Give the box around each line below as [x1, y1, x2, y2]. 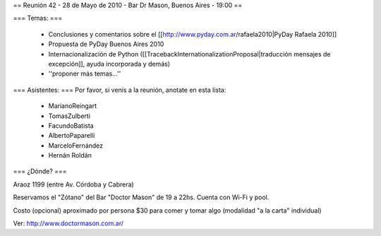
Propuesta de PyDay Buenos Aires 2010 [48, 40, 164, 49]
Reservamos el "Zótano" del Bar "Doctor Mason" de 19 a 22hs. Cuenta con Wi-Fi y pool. [13, 193, 270, 201]
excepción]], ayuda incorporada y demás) [48, 59, 171, 68]
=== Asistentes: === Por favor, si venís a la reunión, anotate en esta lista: [13, 85, 226, 94]
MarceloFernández [48, 141, 104, 150]
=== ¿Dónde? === [13, 167, 67, 176]
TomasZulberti [48, 112, 91, 120]
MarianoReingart [48, 102, 97, 110]
